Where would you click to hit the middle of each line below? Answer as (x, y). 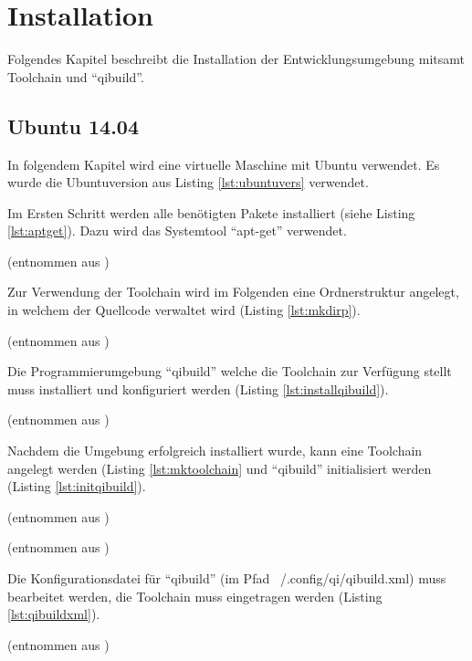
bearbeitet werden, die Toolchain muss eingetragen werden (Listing (195, 596)
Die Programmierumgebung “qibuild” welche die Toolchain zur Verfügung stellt (230, 371)
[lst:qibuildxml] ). (54, 614)
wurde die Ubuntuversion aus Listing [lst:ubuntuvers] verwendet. (188, 182)
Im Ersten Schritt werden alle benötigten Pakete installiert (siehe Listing (211, 212)
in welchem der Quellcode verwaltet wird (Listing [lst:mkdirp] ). (184, 310)
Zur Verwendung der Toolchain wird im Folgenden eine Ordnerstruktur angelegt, (233, 292)
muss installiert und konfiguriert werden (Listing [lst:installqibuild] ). (198, 388)
